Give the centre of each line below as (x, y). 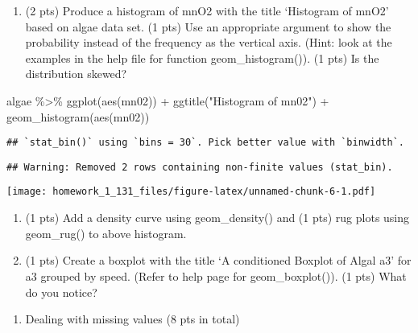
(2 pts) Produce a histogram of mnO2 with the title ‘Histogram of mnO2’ (207, 10)
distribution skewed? (76, 74)
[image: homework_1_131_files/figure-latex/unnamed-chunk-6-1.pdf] (191, 192)
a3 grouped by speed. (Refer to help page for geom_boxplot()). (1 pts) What (216, 275)
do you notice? (61, 292)
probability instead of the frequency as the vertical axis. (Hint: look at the (209, 42)
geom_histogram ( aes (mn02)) (78, 116)
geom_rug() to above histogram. (106, 233)
